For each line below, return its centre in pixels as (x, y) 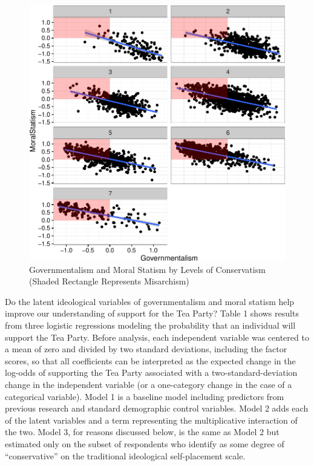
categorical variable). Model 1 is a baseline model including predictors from (145, 396)
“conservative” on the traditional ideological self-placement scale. (125, 455)
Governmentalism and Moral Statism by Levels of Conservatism (147, 269)
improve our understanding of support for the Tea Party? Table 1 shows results (152, 313)
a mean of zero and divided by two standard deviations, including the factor (146, 349)
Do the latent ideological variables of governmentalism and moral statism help (150, 301)
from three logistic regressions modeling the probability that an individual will (150, 325)
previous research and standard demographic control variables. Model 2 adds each (157, 408)
